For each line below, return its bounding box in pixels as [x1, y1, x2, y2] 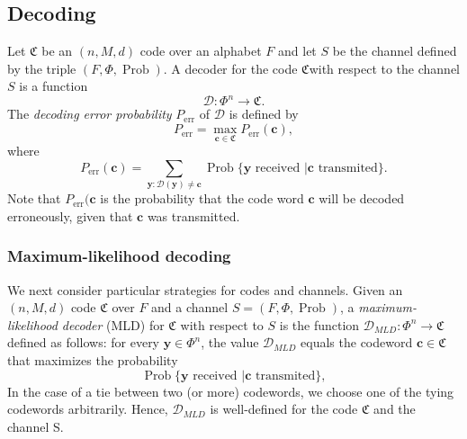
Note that [7, 189, 61, 208]
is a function [19, 76, 88, 95]
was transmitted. [147, 206, 240, 225]
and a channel [151, 298, 229, 317]
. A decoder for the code [163, 58, 298, 77]
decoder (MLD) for [61, 315, 165, 334]
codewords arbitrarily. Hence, [7, 399, 168, 418]
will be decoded [319, 189, 405, 208]
